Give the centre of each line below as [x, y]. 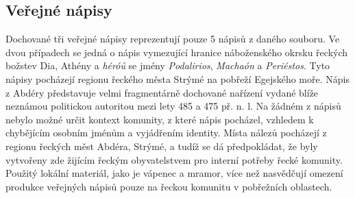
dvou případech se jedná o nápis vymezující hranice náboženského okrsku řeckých [177, 52]
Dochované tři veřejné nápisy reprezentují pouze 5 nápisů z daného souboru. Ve [173, 39]
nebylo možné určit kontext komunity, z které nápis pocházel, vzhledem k [160, 119]
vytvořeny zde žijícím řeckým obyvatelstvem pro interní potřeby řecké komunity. [174, 159]
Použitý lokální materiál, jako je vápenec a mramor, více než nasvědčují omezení [174, 173]
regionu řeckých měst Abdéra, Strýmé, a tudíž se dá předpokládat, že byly [162, 146]
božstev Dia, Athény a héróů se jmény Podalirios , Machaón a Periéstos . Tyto [168, 65]
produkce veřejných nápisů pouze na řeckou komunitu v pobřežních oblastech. [169, 186]
